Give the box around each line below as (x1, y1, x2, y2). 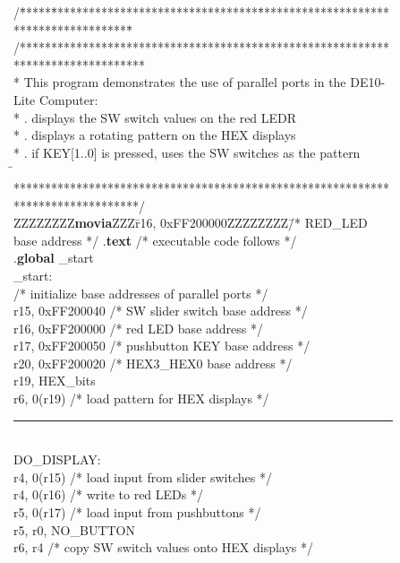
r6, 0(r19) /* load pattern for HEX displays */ (13, 389, 269, 408)
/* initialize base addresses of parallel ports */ (13, 283, 268, 302)
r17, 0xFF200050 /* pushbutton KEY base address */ (13, 336, 311, 355)
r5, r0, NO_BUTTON (13, 520, 135, 539)
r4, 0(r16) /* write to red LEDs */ (13, 485, 203, 504)
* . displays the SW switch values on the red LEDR (13, 108, 297, 126)
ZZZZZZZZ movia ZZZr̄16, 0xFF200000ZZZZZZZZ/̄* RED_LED (13, 213, 368, 232)
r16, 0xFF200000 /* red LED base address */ (13, 318, 263, 337)
